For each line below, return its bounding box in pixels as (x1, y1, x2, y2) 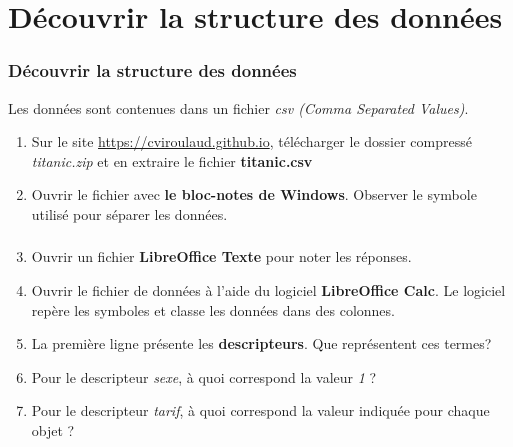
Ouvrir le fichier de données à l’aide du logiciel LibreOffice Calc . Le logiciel (31, 280, 506, 301)
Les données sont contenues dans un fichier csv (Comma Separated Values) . (8, 97, 469, 118)
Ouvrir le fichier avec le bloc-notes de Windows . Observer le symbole (31, 184, 477, 205)
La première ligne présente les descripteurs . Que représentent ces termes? (31, 333, 492, 354)
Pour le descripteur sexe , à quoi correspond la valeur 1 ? (31, 366, 377, 387)
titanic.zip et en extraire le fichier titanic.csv (31, 150, 313, 171)
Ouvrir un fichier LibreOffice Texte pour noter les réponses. (31, 246, 412, 267)
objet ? (31, 420, 75, 441)
